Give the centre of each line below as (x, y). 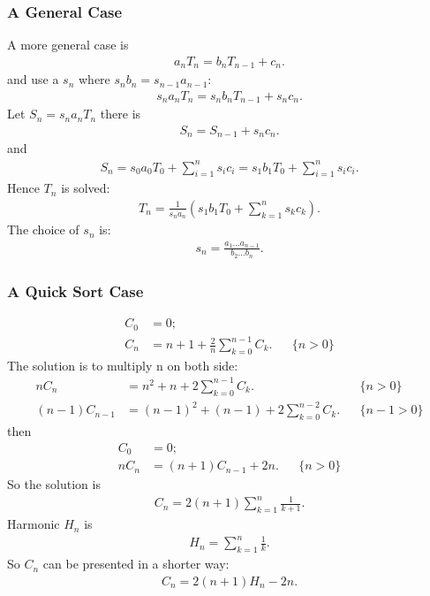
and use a (33, 79)
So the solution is (54, 484)
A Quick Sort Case (75, 290)
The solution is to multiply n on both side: (123, 365)
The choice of (43, 229)
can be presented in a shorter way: (136, 564)
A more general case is (68, 45)
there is (121, 114)
